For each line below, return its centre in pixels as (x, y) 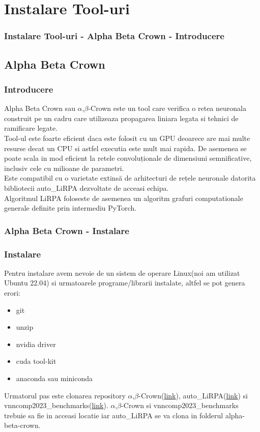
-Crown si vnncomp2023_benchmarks (180, 405)
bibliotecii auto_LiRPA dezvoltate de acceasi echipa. (86, 188)
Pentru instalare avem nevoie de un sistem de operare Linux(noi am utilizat (122, 272)
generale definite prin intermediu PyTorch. (70, 208)
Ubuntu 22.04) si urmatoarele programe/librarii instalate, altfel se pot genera (125, 283)
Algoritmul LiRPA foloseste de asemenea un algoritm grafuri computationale (124, 198)
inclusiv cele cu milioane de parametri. (64, 168)
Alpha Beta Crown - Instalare (67, 230)
